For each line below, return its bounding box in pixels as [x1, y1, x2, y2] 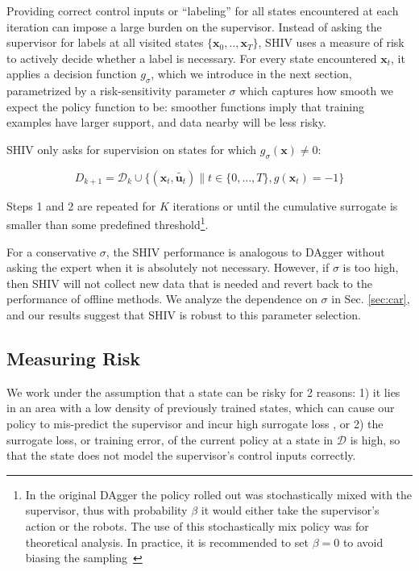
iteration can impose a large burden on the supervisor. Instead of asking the [6, 18, 382, 35]
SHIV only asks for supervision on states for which [6, 140, 257, 157]
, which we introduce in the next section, [151, 65, 352, 82]
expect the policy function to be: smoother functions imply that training [6, 98, 365, 115]
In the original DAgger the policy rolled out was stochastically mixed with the [25, 486, 413, 502]
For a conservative [6, 243, 97, 260]
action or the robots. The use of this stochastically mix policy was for [25, 517, 369, 534]
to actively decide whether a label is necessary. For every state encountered [6, 49, 377, 66]
